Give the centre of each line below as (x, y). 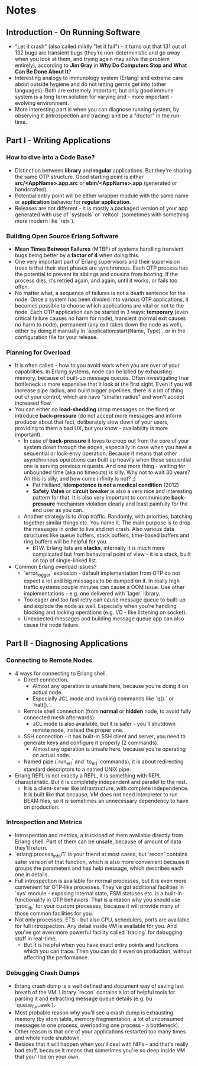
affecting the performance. (56, 958)
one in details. (32, 874)
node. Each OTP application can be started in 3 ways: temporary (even (101, 312)
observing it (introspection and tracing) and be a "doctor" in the (92, 116)
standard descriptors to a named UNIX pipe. (77, 769)
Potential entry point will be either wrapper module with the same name (102, 196)
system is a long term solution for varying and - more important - (94, 97)
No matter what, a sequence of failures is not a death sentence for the (100, 293)
